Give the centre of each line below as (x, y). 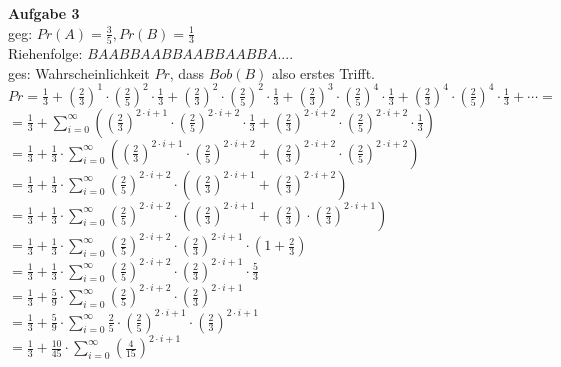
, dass (187, 72)
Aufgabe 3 (44, 13)
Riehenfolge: (45, 52)
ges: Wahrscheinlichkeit (79, 72)
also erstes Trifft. (323, 72)
